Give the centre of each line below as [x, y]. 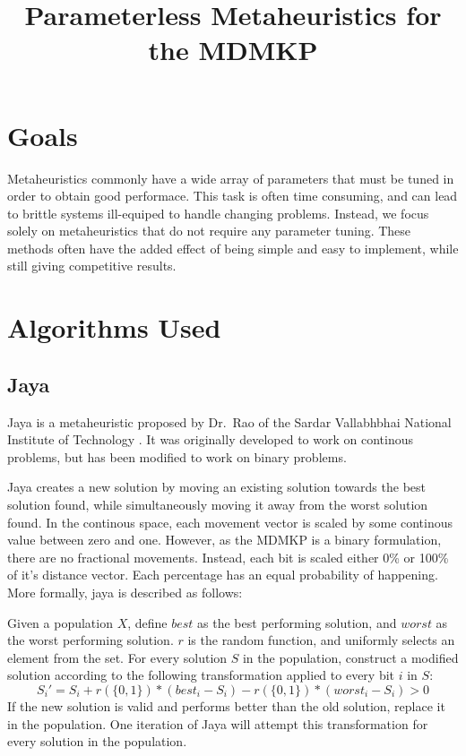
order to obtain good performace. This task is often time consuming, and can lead [233, 196]
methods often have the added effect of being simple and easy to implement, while [233, 248]
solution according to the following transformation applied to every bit [201, 675]
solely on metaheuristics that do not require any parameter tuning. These [209, 231]
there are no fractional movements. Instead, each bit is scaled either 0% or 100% [228, 557]
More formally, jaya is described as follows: [125, 592]
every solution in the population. [97, 741]
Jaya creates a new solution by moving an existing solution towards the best [216, 487]
